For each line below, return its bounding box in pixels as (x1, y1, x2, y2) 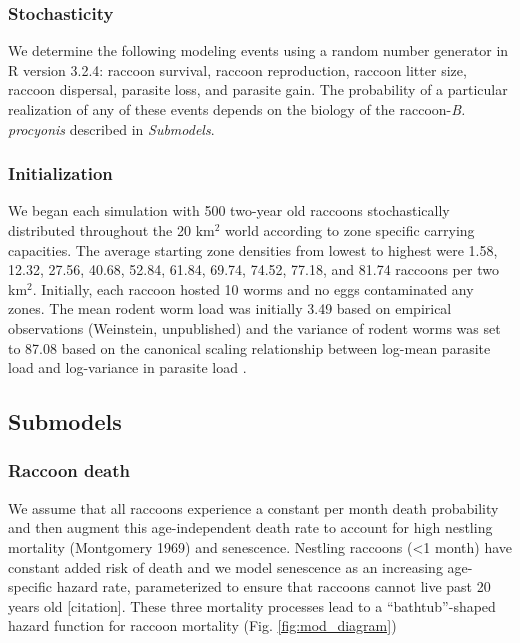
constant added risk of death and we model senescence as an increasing (8, 556, 443, 577)
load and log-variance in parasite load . (8, 357, 247, 378)
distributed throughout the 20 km (8, 220, 215, 240)
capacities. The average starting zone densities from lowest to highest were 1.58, (8, 239, 498, 260)
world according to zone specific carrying (225, 220, 475, 240)
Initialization (8, 161, 113, 186)
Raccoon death (8, 458, 131, 483)
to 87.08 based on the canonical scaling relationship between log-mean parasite (8, 337, 491, 358)
